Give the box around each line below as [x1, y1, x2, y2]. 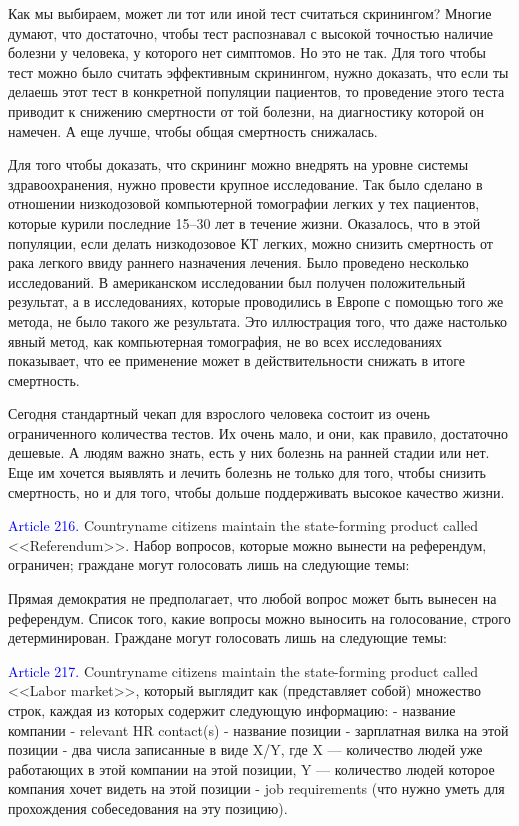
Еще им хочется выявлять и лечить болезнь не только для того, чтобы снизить [8, 462, 486, 483]
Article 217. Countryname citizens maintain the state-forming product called [8, 660, 479, 681]
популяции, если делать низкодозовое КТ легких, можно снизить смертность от [8, 232, 493, 253]
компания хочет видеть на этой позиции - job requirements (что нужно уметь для [8, 778, 505, 799]
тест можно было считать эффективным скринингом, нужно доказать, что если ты [8, 61, 509, 82]
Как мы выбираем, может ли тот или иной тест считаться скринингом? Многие [8, 3, 492, 23]
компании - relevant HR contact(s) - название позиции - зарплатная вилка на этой [8, 719, 509, 740]
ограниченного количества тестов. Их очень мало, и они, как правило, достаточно [8, 422, 508, 443]
